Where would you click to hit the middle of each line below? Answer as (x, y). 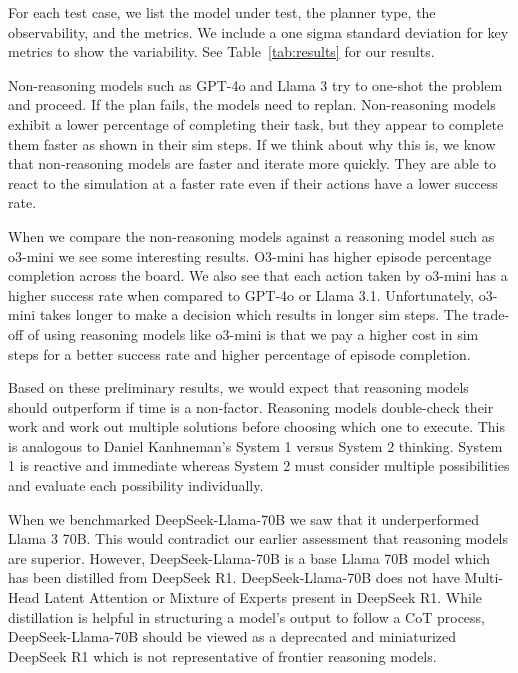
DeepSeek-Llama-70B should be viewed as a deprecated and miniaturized (232, 636)
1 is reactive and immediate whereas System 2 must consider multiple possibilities (259, 465)
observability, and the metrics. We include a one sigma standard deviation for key (258, 31)
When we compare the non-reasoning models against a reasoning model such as (251, 235)
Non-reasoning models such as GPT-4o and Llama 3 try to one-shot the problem (255, 84)
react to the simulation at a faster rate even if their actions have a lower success (253, 182)
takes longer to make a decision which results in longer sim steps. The (253, 314)
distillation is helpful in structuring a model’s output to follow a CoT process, (247, 616)
